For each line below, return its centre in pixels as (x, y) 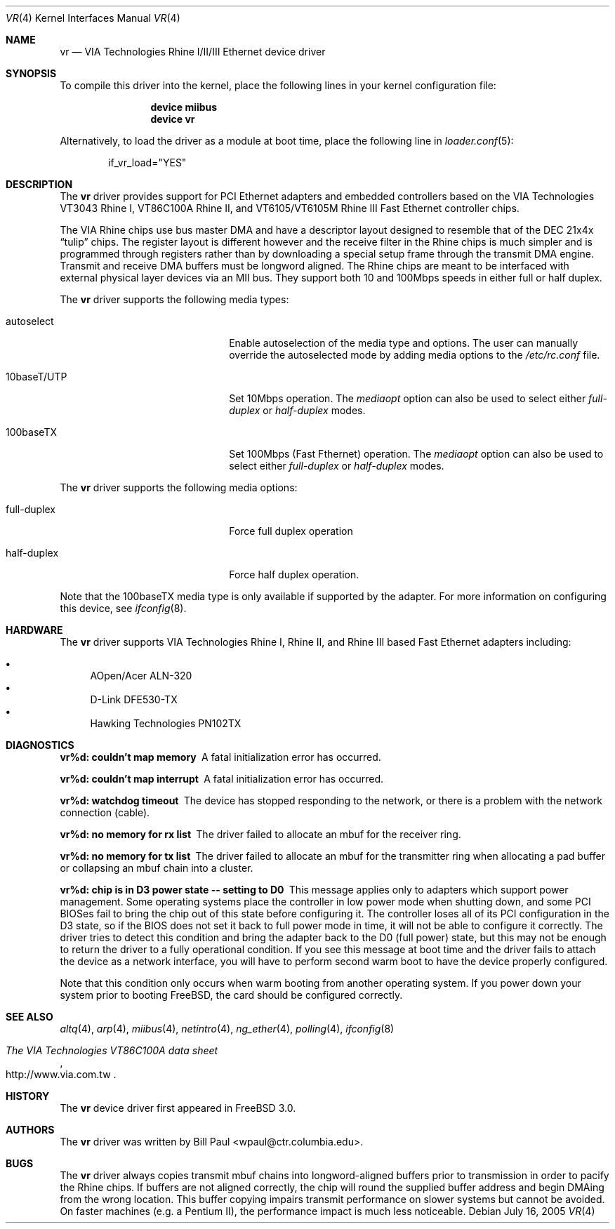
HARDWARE (34, 630)
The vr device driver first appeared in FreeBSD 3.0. (178, 1108)
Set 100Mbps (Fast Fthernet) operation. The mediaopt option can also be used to (416, 454)
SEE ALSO (29, 1017)
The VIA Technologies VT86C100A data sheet (112, 1050)
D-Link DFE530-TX (134, 699)
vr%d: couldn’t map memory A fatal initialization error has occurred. (220, 757)
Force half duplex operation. (294, 574)
